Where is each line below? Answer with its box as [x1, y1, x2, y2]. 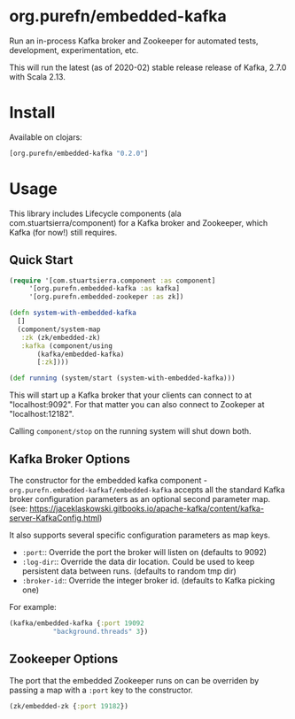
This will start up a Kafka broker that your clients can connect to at [9, 390, 252, 400]
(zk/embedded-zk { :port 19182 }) [9, 701, 128, 710]
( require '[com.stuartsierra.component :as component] [9, 276, 216, 285]
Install [9, 103, 56, 123]
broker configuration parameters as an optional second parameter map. [9, 493, 271, 504]
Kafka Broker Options [9, 452, 131, 467]
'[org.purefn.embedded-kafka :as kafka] [28, 284, 180, 293]
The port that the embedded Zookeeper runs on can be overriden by [9, 675, 260, 685]
